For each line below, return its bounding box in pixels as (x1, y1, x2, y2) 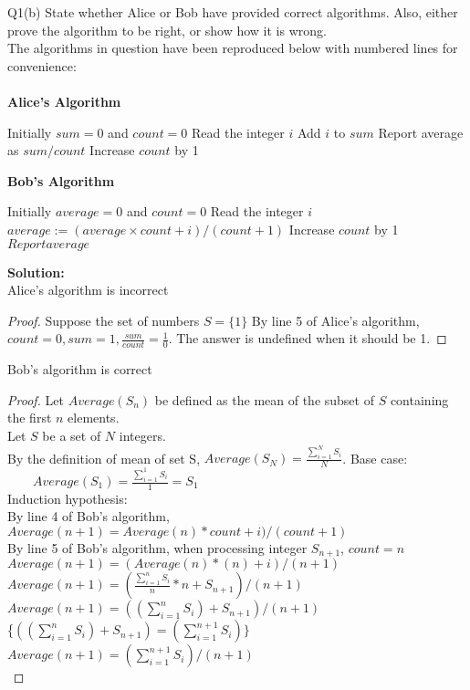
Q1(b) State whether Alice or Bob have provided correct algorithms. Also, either (7, 3, 458, 21)
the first (7, 408, 52, 427)
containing (390, 390, 449, 409)
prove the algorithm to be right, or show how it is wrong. (7, 20, 327, 39)
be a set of (42, 425, 101, 444)
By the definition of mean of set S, (7, 448, 201, 467)
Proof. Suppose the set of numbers (7, 310, 200, 329)
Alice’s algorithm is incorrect (7, 280, 169, 299)
